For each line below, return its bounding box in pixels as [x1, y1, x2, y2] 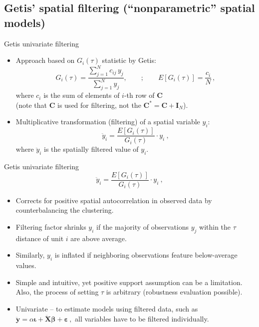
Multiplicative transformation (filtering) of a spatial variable [15, 116, 200, 127]
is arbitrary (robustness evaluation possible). [106, 287, 243, 297]
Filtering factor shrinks [15, 221, 86, 232]
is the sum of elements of [43, 90, 120, 100]
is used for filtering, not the [57, 99, 141, 110]
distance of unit [15, 233, 64, 243]
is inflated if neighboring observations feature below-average [54, 250, 238, 260]
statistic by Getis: [102, 55, 156, 65]
